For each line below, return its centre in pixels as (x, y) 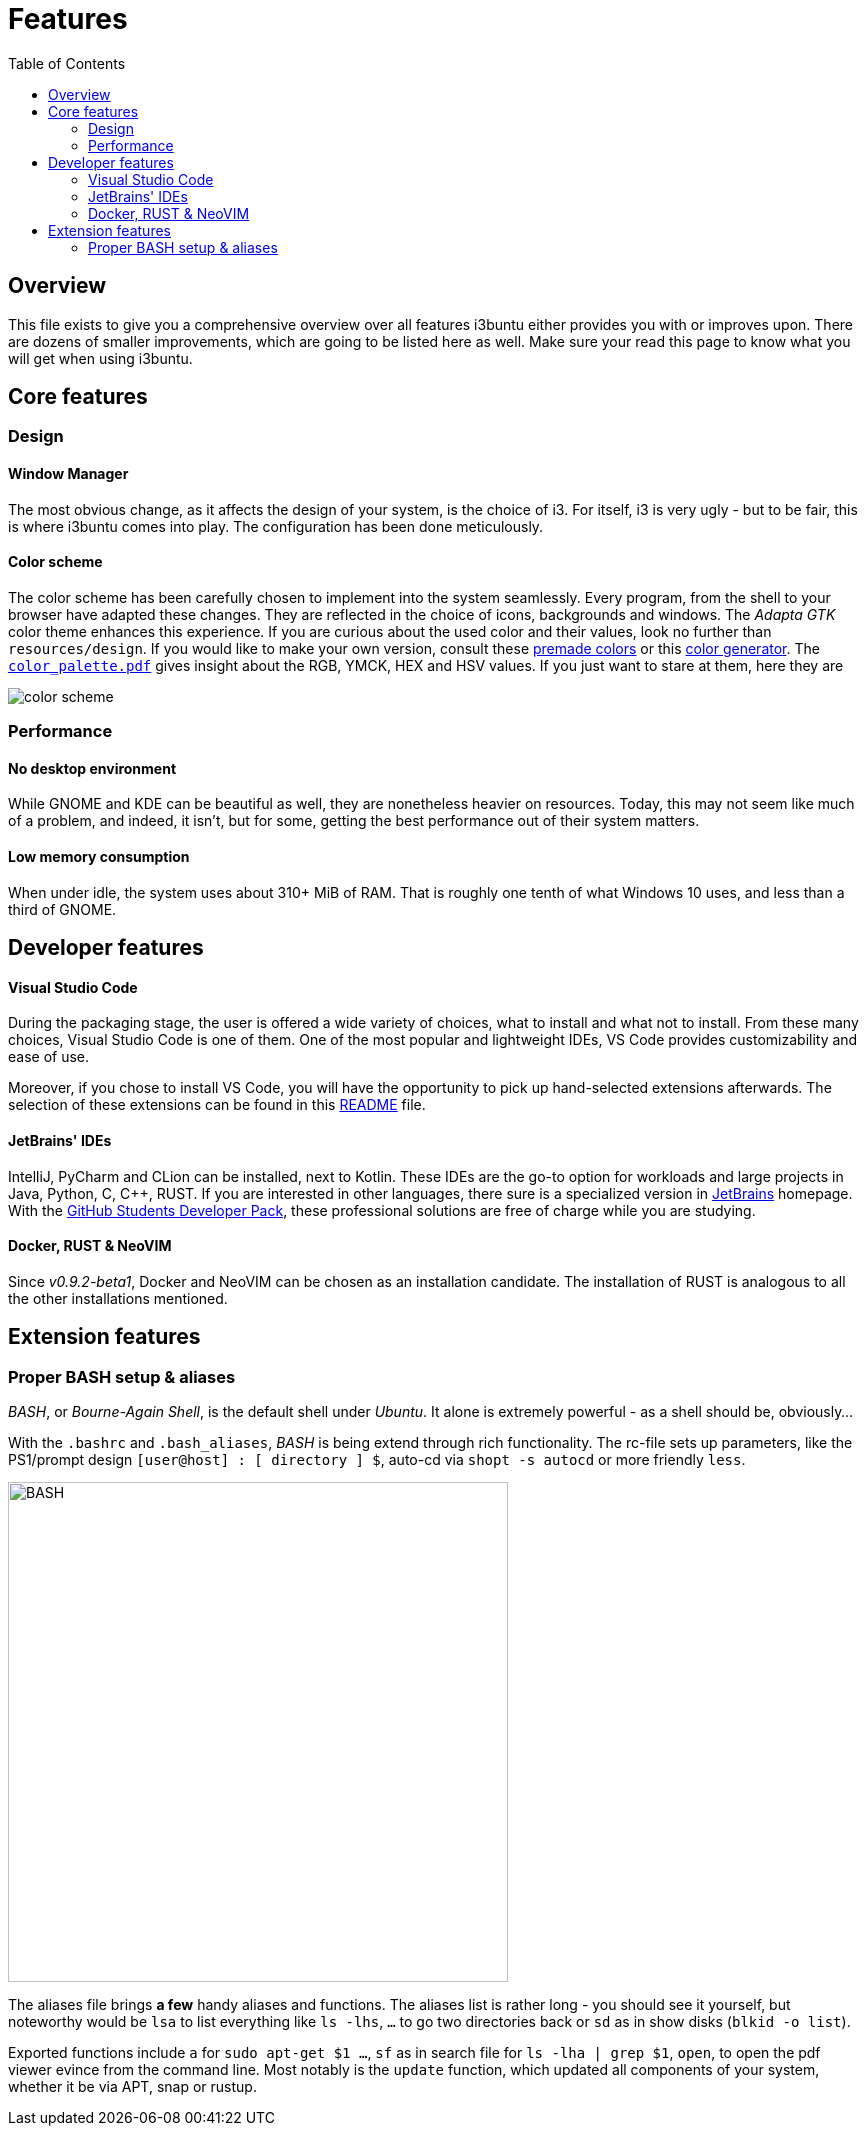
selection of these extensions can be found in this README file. (217, 1105)
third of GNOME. (62, 909)
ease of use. (49, 1057)
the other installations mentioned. (118, 1298)
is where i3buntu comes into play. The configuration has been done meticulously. (276, 526)
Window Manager (68, 474)
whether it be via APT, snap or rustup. (132, 2086)
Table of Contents (67, 63)
